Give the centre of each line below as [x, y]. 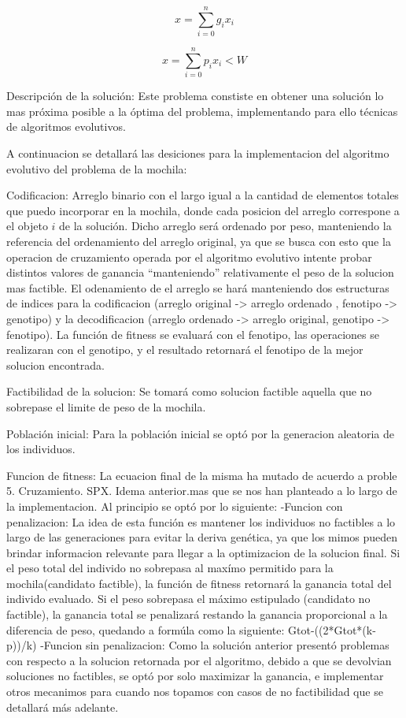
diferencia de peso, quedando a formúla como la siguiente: [146, 629]
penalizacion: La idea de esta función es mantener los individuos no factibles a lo [201, 521]
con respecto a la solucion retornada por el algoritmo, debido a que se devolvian [199, 660]
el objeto [27, 226]
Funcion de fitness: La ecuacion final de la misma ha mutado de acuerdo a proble [202, 475]
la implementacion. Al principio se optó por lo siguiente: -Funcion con [175, 506]
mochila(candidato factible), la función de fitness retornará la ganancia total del [199, 583]
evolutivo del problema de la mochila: [97, 168]
